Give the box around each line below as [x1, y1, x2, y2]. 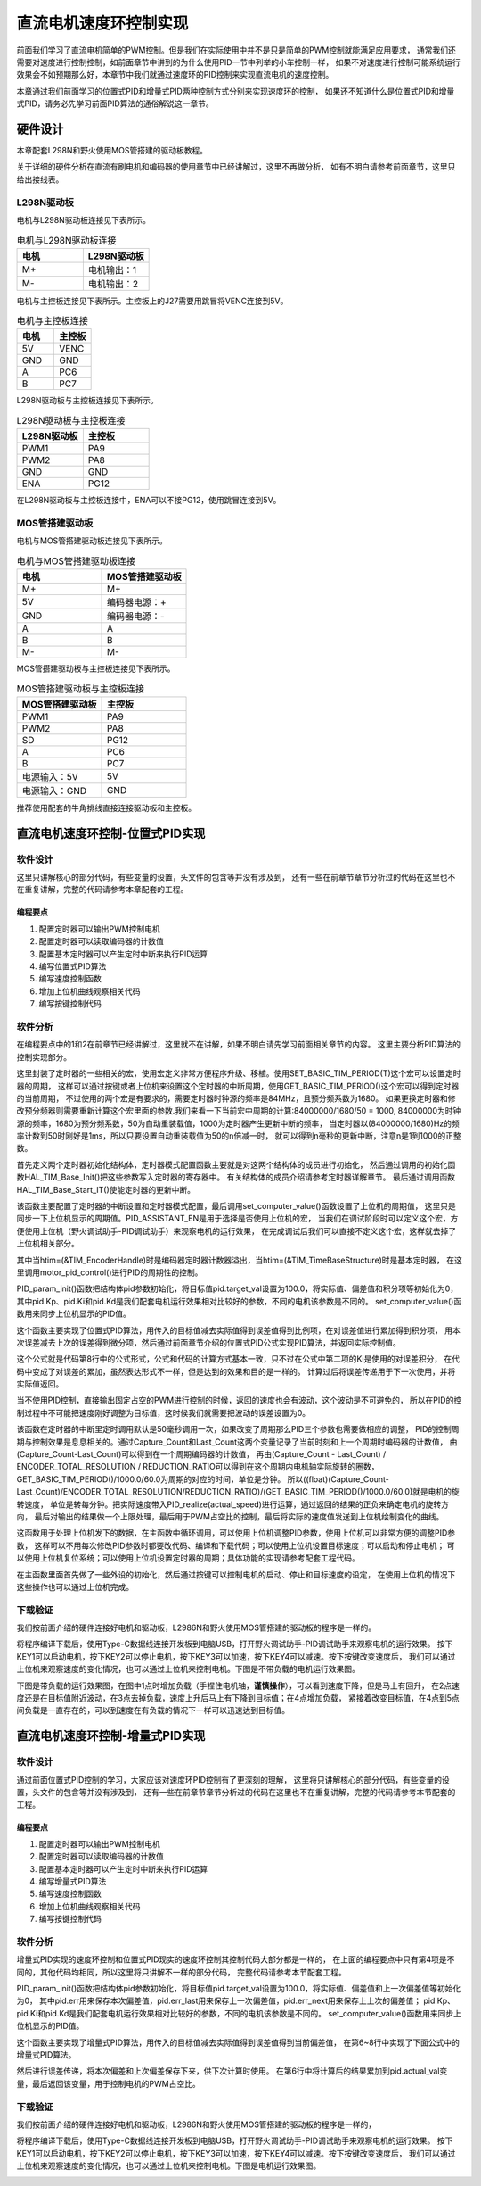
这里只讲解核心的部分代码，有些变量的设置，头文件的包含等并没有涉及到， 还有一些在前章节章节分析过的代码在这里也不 [16, 872, 456, 882]
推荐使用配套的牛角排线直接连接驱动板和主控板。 [16, 802, 196, 813]
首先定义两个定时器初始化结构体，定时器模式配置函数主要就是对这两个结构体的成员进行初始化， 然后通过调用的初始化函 [16, 1159, 456, 1170]
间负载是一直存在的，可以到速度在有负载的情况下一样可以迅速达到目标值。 [16, 1705, 289, 1716]
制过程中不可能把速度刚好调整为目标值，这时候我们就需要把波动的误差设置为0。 [16, 1407, 311, 1418]
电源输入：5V [21, 770, 79, 782]
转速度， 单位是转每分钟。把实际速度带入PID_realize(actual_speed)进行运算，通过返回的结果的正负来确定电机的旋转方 [16, 1499, 450, 1510]
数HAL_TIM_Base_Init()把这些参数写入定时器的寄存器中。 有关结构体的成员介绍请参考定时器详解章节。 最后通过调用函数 [16, 1172, 456, 1182]
